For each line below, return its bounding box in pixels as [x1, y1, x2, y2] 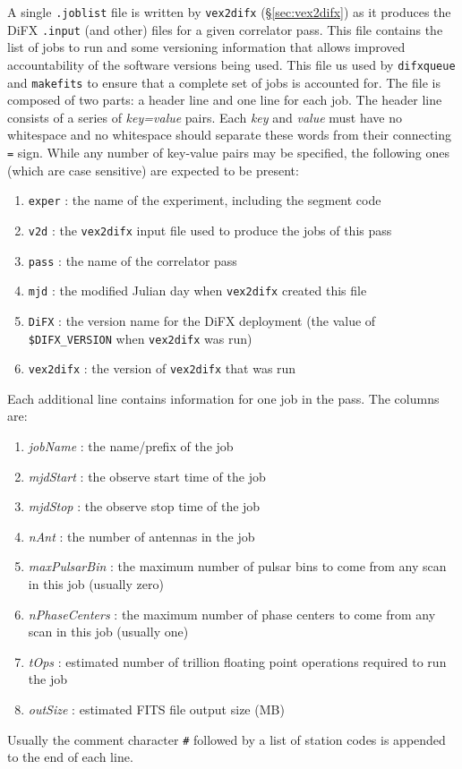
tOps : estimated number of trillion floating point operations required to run [28, 652, 447, 671]
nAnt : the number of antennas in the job [28, 526, 255, 545]
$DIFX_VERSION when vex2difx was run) [28, 329, 252, 347]
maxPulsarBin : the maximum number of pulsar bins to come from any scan [28, 557, 447, 576]
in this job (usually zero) [28, 575, 164, 593]
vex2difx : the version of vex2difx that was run [28, 359, 296, 378]
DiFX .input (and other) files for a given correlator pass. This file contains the [7, 20, 443, 38]
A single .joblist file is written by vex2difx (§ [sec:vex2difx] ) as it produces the [7, 3, 451, 21]
